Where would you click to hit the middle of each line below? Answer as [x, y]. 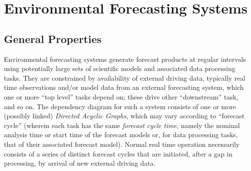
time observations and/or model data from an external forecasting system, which [124, 87]
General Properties [53, 38]
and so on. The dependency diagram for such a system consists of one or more [120, 106]
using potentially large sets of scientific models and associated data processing [120, 68]
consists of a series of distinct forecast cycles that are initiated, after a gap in [118, 153]
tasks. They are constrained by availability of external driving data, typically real [125, 78]
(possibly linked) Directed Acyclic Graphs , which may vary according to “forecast [124, 116]
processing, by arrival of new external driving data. [80, 163]
